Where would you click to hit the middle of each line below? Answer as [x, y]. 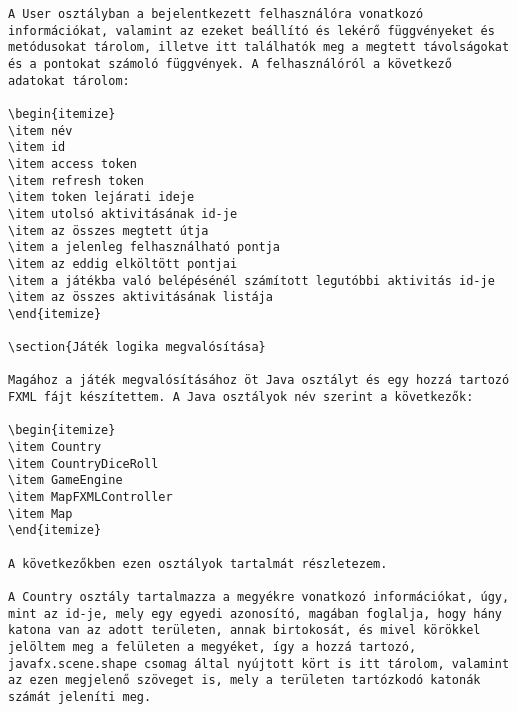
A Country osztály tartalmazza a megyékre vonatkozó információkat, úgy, [259, 596]
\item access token [72, 163]
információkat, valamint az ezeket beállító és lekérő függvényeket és [251, 30]
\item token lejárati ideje [101, 197]
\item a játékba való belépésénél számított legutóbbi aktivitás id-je [251, 280]
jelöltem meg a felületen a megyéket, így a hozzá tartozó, [212, 646]
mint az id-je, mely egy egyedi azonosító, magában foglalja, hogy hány [255, 613]
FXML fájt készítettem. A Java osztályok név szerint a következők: [241, 397]
